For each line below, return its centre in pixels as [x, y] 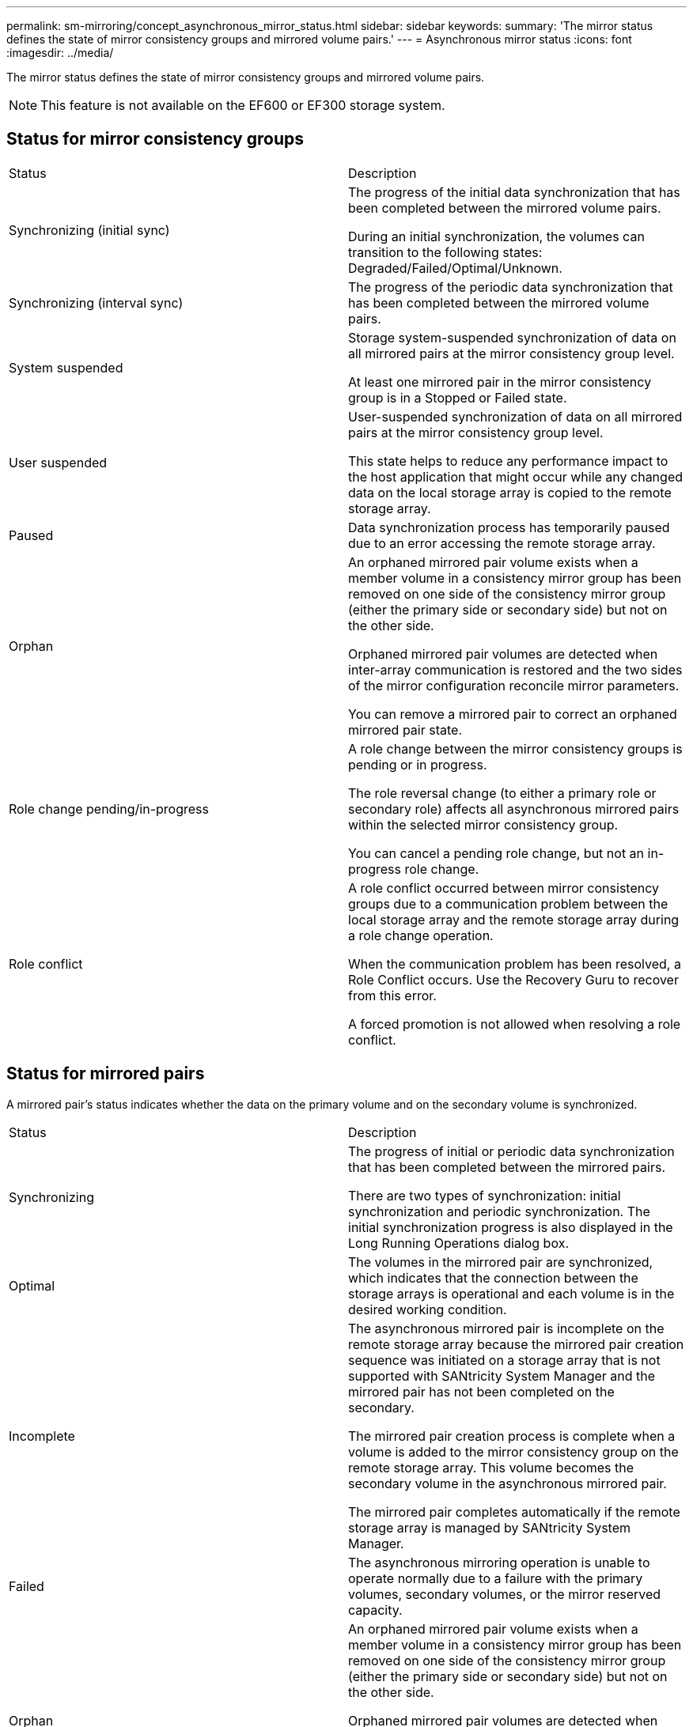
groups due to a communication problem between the [508, 903]
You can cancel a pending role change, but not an [496, 853]
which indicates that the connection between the [493, 1277]
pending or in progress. [418, 764]
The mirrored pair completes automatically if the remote [514, 1512]
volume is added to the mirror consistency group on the [513, 1451]
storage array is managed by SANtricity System [490, 1527]
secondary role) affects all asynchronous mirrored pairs [514, 809]
